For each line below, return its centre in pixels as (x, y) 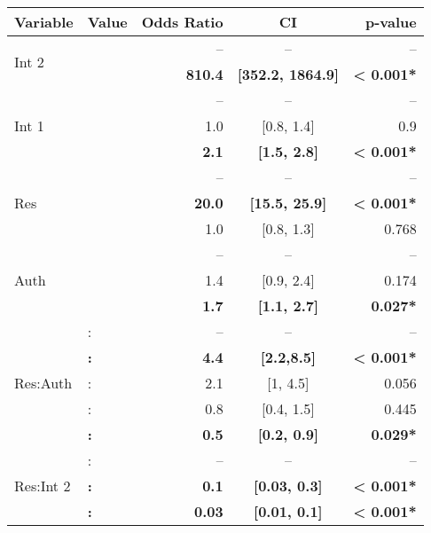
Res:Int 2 (43, 486)
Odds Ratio (182, 22)
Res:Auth (43, 383)
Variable (44, 22)
